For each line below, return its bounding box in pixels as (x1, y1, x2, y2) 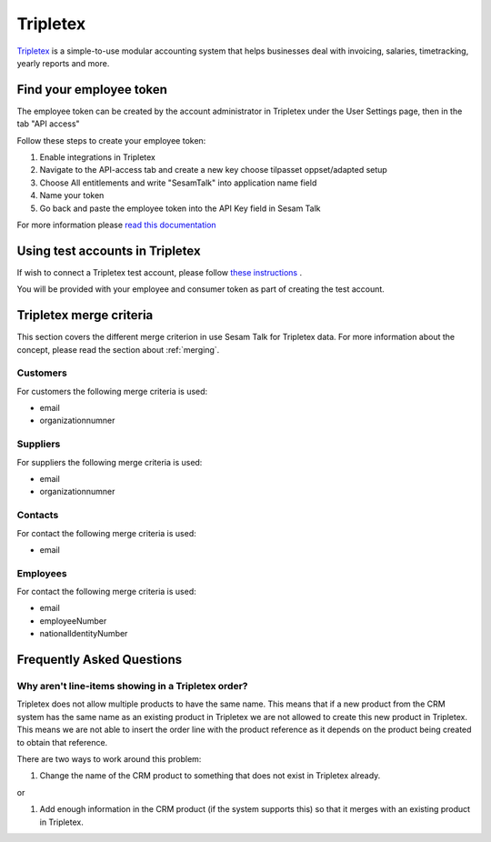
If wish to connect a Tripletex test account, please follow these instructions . (16, 266, 303, 277)
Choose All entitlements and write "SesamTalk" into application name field (39, 177, 317, 188)
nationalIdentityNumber (39, 628, 128, 639)
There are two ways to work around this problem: (16, 753, 202, 764)
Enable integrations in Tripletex (39, 152, 156, 163)
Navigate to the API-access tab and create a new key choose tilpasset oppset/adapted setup (39, 165, 388, 175)
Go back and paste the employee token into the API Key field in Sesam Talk (39, 203, 322, 214)
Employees (16, 566, 67, 579)
